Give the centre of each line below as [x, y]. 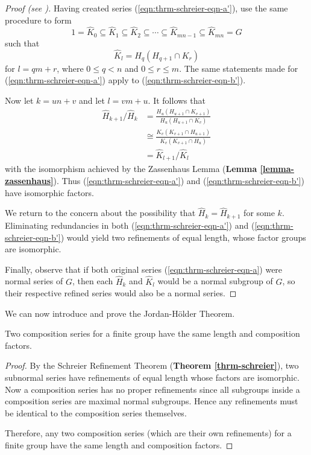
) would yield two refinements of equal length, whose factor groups [183, 237]
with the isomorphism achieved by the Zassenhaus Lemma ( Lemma [131, 169]
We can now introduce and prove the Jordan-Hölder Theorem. [120, 313]
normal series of [34, 281]
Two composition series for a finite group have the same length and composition [152, 333]
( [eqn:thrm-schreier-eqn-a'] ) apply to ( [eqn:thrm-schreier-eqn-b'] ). [125, 80]
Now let [19, 100]
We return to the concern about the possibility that [100, 213]
